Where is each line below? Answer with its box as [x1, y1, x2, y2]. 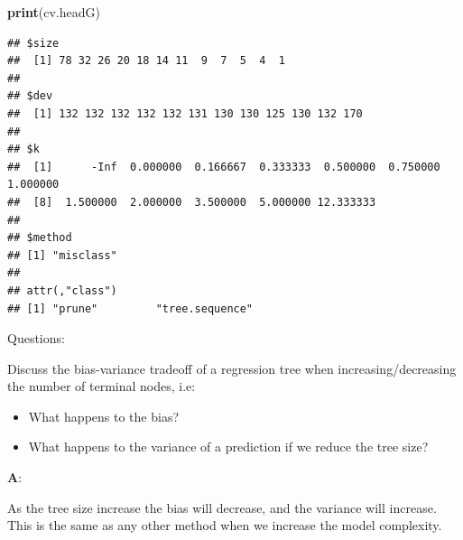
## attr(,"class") [7, 284, 117, 297]
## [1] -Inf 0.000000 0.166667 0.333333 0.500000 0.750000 [7, 160, 440, 173]
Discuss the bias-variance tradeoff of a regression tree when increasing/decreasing [7, 358, 457, 377]
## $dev [7, 89, 53, 103]
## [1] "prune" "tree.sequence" [7, 302, 254, 315]
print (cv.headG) [7, 3, 100, 21]
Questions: [7, 329, 65, 348]
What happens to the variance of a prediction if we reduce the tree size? [28, 437, 429, 456]
